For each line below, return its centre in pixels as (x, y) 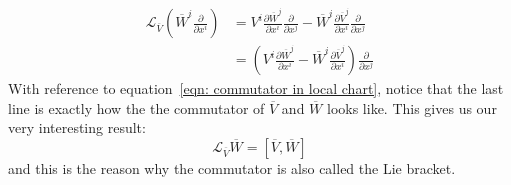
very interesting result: (77, 127)
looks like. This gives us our (411, 107)
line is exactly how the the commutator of (136, 107)
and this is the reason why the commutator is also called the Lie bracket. (232, 167)
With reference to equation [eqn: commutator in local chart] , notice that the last (256, 88)
